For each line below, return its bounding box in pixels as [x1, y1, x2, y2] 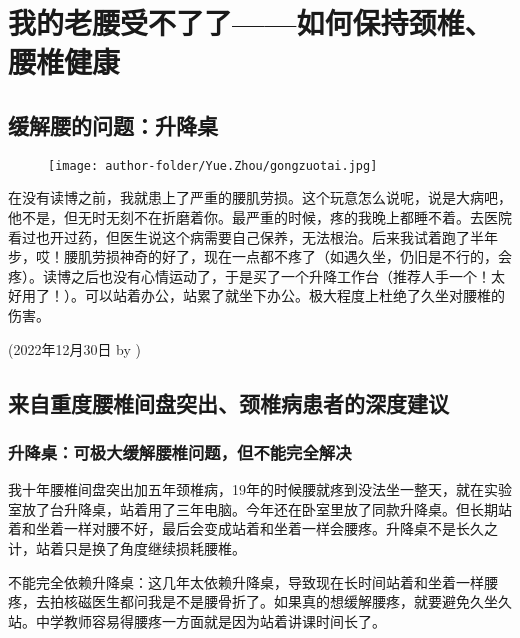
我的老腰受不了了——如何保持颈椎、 [8, 2, 493, 43]
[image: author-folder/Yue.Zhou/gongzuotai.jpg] [48, 158, 378, 173]
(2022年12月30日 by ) [8, 338, 141, 359]
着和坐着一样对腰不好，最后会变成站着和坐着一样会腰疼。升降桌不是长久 [8, 518, 484, 539]
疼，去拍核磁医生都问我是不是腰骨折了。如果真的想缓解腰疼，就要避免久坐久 [8, 591, 512, 612]
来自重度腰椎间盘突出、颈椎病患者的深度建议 [8, 387, 449, 418]
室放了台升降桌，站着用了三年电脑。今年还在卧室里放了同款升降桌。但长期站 [8, 498, 512, 519]
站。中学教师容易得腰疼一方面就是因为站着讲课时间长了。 [8, 610, 386, 631]
